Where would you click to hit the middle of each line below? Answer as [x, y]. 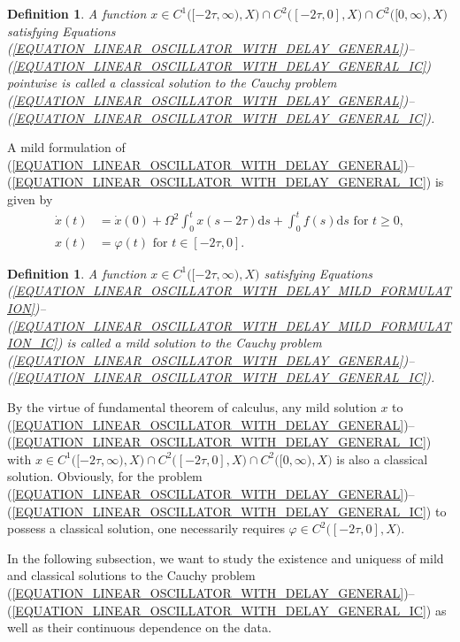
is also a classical [382, 459]
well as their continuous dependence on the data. [139, 627]
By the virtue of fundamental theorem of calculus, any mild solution [192, 407]
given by [30, 199]
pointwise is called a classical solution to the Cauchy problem [172, 83]
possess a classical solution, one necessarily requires [146, 528]
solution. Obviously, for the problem [105, 476]
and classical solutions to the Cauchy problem [131, 575]
